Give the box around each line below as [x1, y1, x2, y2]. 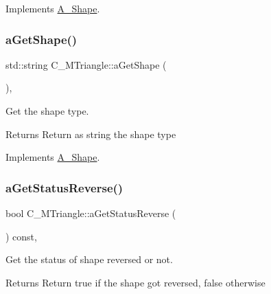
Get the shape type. [5, 104, 89, 117]
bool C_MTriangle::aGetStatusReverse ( [5, 206, 176, 220]
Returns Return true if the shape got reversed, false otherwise [5, 275, 266, 289]
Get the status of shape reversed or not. [5, 252, 173, 267]
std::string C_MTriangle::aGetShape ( [5, 57, 167, 71]
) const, [5, 229, 37, 243]
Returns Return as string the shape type [5, 126, 176, 141]
